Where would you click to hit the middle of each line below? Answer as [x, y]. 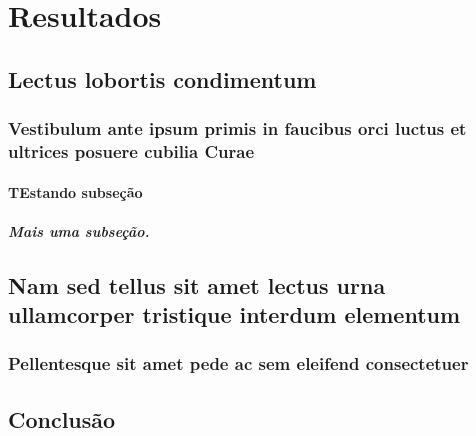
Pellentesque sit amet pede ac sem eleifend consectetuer [238, 363]
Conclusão [62, 418]
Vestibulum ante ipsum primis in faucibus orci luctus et [237, 128]
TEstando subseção [75, 191]
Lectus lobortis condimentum [162, 78]
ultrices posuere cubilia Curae [131, 151]
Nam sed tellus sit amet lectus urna [197, 284]
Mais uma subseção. [79, 230]
